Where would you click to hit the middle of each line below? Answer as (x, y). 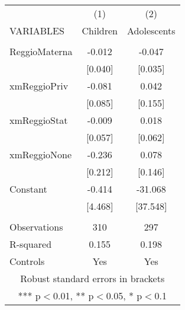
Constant (28, 189)
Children (100, 31)
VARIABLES (37, 31)
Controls (27, 261)
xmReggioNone (41, 154)
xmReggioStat (39, 120)
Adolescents (151, 31)
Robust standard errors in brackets (92, 278)
